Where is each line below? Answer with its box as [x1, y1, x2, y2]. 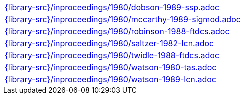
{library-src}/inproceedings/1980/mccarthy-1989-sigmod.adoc [5, 14, 241, 24]
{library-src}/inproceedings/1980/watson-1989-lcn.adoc [5, 74, 216, 84]
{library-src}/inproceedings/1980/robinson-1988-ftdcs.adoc [5, 26, 230, 36]
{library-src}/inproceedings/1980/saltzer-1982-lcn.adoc [5, 38, 214, 48]
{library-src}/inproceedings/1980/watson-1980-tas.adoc [5, 62, 217, 72]
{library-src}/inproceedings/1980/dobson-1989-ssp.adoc [5, 2, 220, 12]
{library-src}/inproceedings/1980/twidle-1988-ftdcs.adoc [5, 50, 220, 60]
